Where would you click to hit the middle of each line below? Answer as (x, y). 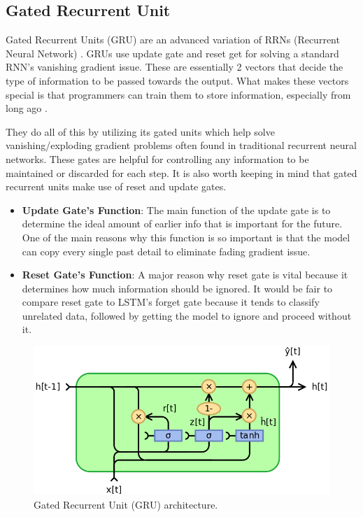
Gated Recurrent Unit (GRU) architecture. (126, 504)
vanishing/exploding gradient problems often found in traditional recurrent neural (181, 145)
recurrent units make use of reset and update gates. (116, 186)
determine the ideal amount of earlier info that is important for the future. (182, 224)
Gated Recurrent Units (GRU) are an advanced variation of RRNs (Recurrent (173, 40)
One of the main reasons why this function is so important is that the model (186, 237)
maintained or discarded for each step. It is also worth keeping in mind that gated (181, 172)
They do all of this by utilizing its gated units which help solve (140, 131)
